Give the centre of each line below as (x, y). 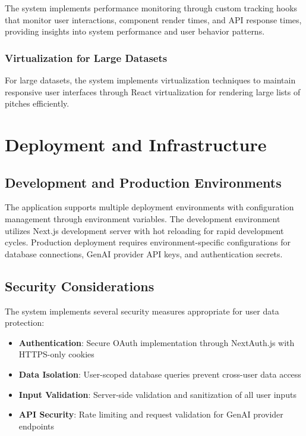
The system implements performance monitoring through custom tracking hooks (151, 8)
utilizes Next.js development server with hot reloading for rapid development (144, 230)
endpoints (37, 426)
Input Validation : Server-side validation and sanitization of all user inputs (157, 394)
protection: (25, 323)
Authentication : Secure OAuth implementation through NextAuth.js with (157, 342)
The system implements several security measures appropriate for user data (142, 311)
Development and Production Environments (143, 182)
